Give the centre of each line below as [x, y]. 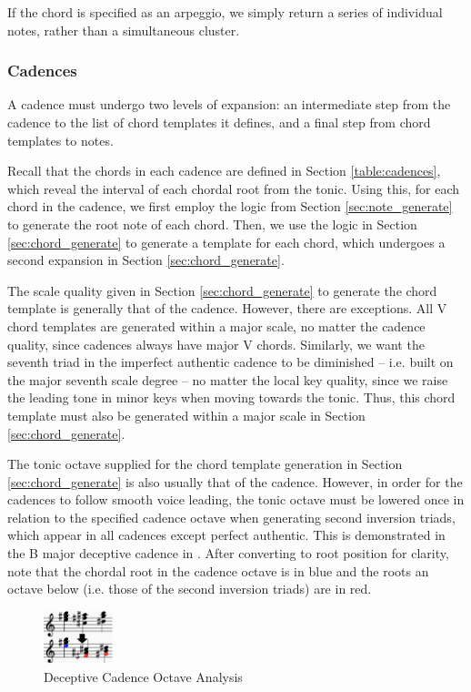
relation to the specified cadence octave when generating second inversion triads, [231, 517]
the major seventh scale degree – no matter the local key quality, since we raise [228, 379]
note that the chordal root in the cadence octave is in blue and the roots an [218, 570]
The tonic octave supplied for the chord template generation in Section [205, 464]
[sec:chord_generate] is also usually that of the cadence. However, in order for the [235, 481]
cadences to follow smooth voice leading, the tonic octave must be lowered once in [236, 499]
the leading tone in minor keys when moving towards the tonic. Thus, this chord [231, 397]
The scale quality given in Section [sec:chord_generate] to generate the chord [222, 290]
